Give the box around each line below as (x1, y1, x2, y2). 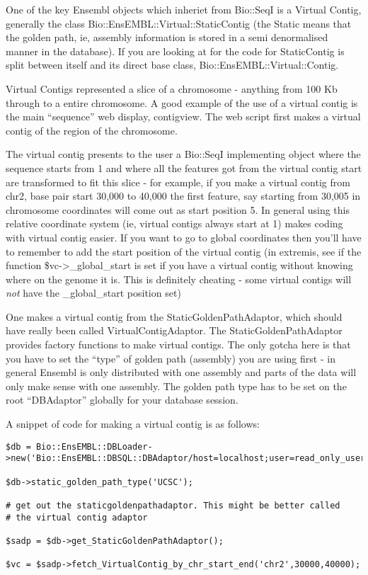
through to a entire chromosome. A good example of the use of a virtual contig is (6, 95, 358, 110)
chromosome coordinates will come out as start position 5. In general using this (6, 202, 350, 217)
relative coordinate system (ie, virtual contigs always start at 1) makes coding (6, 216, 343, 231)
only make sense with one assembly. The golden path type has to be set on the (6, 378, 347, 393)
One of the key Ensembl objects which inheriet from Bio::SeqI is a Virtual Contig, (6, 2, 362, 16)
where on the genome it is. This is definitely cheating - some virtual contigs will (6, 271, 352, 286)
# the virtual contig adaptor (6, 512, 148, 523)
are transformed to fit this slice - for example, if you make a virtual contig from (6, 174, 350, 189)
